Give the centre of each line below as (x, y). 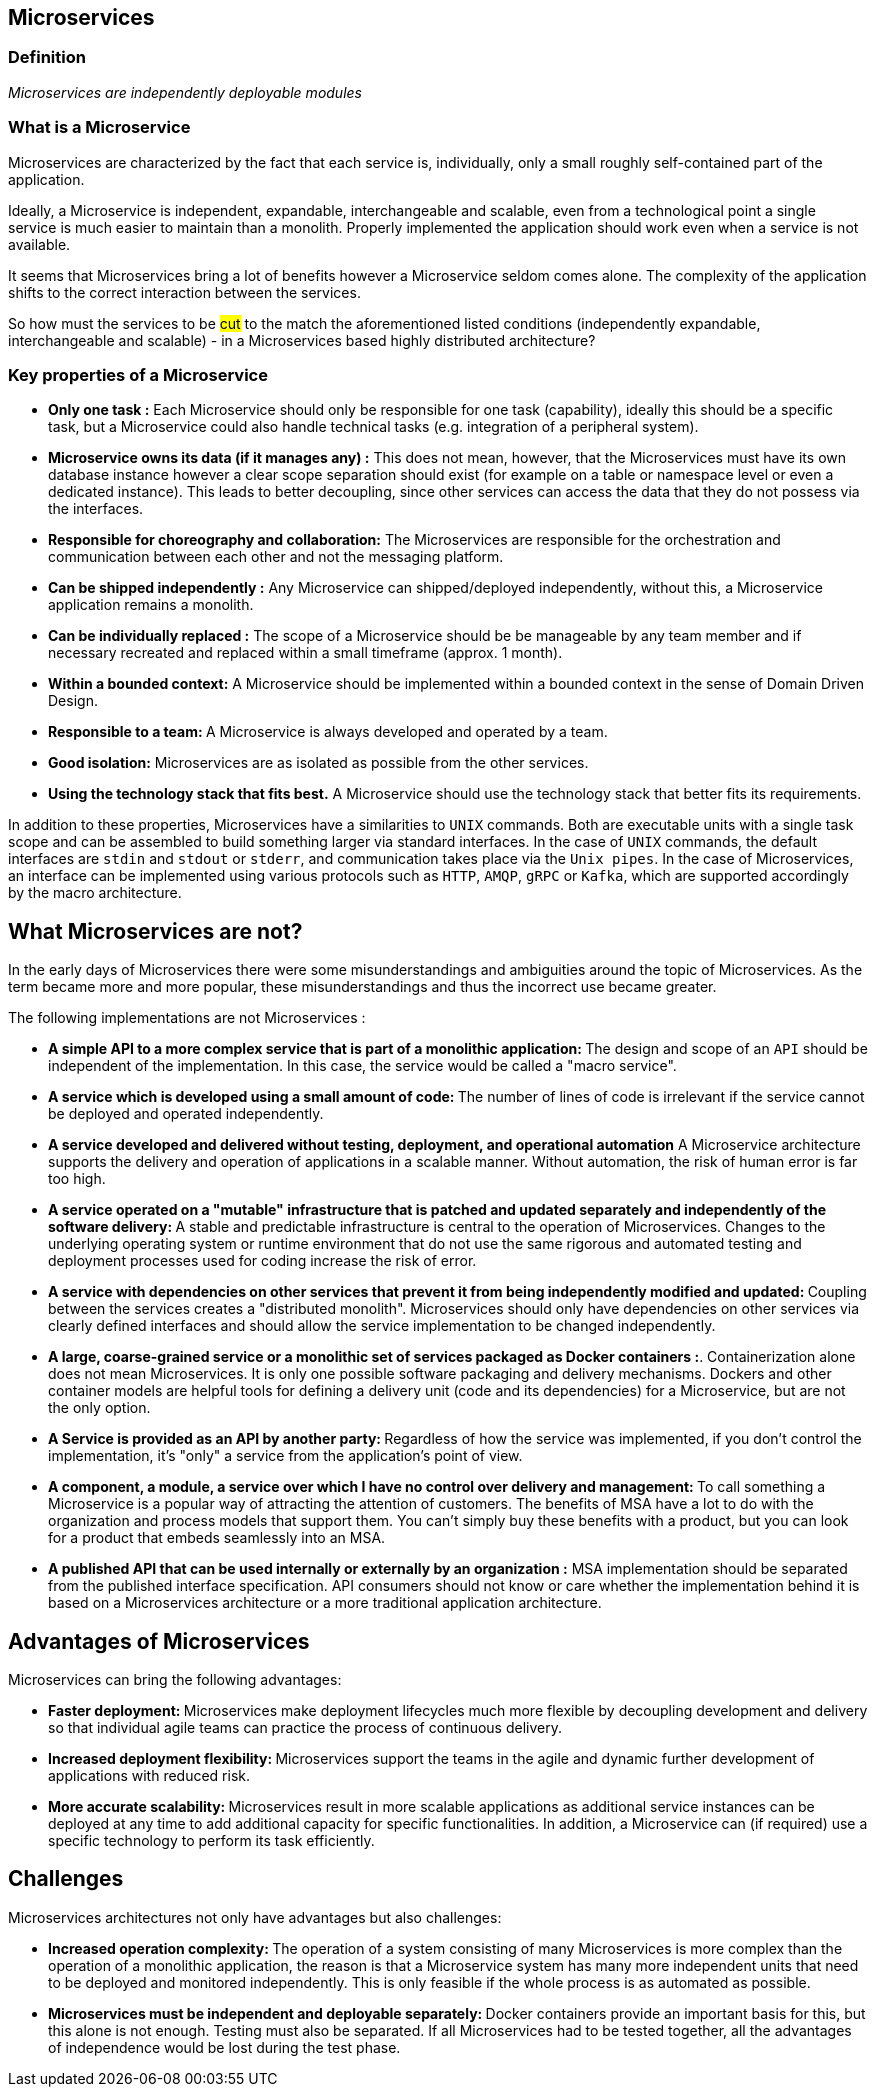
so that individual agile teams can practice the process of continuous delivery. (305, 1727)
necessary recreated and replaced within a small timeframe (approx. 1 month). (305, 653)
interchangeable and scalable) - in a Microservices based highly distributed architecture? (302, 340)
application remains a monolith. (151, 605)
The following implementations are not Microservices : (187, 1018)
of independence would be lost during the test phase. (224, 2047)
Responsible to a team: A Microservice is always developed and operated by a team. (328, 732)
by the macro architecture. (95, 893)
